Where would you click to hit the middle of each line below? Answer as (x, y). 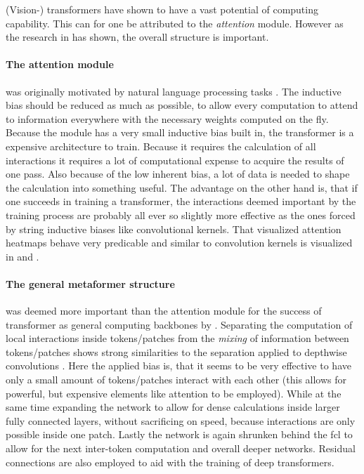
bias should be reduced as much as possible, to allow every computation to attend (182, 105)
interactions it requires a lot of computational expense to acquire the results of (175, 160)
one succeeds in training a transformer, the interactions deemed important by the (181, 201)
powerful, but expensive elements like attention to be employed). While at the (174, 393)
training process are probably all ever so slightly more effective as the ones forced (181, 215)
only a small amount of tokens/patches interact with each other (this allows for (176, 380)
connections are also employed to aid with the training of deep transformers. (170, 462)
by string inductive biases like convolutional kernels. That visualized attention (174, 229)
